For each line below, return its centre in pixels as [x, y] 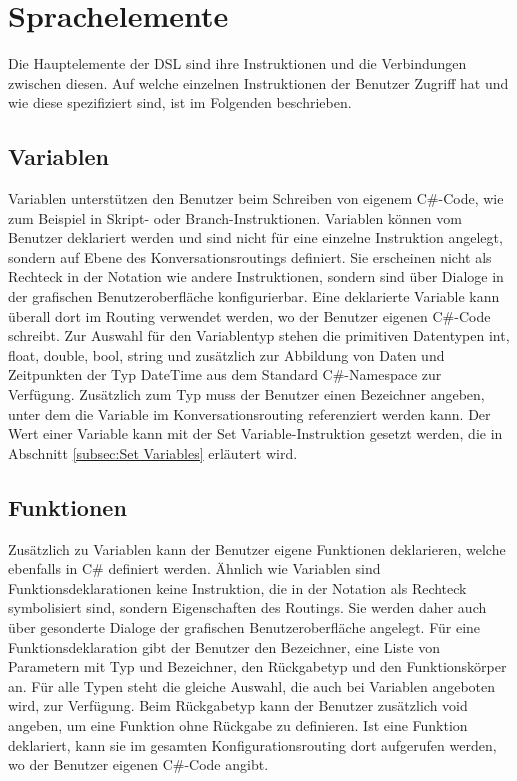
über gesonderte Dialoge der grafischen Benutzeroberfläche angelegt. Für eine [244, 627]
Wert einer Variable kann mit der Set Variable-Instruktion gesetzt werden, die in [255, 433]
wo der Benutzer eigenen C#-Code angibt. [138, 764]
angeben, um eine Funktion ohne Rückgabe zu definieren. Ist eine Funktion [238, 724]
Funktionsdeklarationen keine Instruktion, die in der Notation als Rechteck [237, 587]
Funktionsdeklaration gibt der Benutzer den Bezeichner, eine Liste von [224, 646]
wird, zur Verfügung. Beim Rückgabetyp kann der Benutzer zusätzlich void [238, 705]
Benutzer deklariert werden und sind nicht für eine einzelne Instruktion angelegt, [255, 237]
